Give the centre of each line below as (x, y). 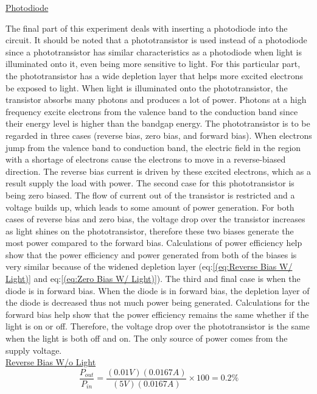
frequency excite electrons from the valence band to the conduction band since (152, 111)
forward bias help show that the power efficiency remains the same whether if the (157, 314)
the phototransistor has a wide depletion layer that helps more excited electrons (155, 75)
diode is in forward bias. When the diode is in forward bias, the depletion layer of (158, 290)
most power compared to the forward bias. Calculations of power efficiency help (154, 243)
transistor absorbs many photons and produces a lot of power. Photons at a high (156, 100)
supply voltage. (34, 350)
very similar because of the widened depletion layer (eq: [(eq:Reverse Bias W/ (149, 266)
